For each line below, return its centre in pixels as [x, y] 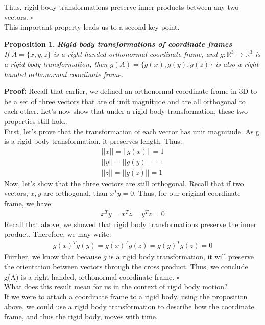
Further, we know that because [53, 256]
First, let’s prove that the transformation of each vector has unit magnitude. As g [132, 131]
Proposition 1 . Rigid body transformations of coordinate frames [118, 44]
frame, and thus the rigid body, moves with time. [81, 316]
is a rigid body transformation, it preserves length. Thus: [93, 141]
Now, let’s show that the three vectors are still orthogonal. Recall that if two [124, 183]
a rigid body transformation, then [56, 64]
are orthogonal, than [76, 193]
